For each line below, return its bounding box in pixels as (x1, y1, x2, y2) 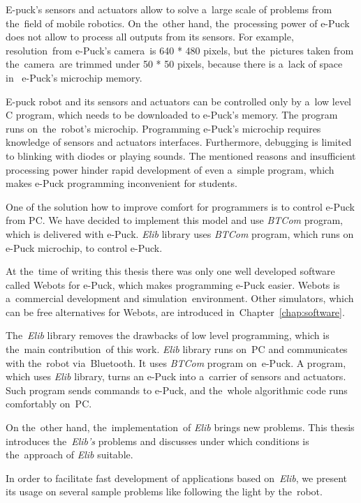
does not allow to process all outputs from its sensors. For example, (6, 29, 294, 44)
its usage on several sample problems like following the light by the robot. (6, 484, 323, 499)
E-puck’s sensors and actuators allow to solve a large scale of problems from (6, 2, 332, 16)
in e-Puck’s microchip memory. (6, 70, 142, 84)
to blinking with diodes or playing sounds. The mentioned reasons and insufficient (6, 148, 356, 163)
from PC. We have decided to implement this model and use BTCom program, (6, 213, 343, 227)
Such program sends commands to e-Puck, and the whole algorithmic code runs (6, 382, 348, 397)
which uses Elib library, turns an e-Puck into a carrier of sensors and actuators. (6, 369, 346, 384)
